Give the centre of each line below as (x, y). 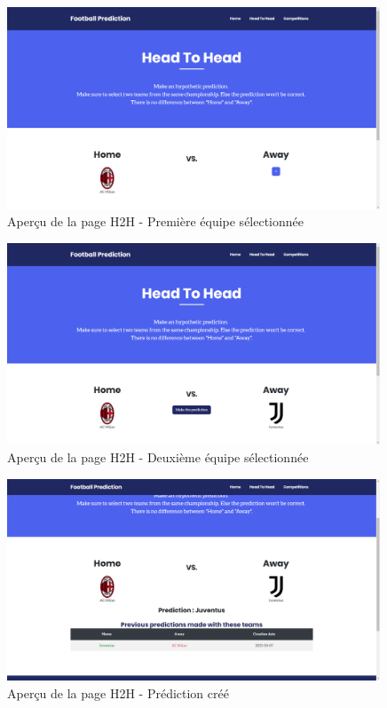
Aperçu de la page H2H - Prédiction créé (118, 692)
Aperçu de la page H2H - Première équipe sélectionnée (156, 221)
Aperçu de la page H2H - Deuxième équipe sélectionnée (158, 457)
